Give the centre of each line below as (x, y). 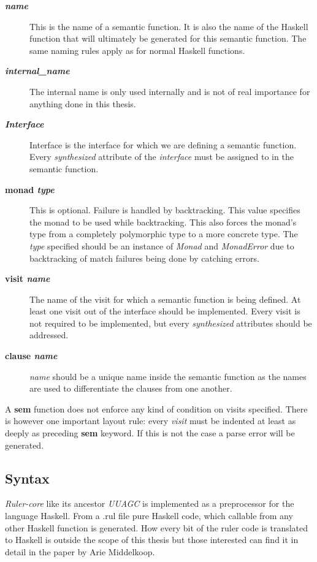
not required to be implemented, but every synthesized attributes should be (171, 323)
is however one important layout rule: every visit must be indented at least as (151, 421)
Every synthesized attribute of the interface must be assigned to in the (162, 157)
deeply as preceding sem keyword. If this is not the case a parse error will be (150, 433)
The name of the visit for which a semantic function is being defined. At (165, 299)
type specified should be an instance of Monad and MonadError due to (162, 245)
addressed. (49, 335)
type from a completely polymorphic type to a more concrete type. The (164, 234)
